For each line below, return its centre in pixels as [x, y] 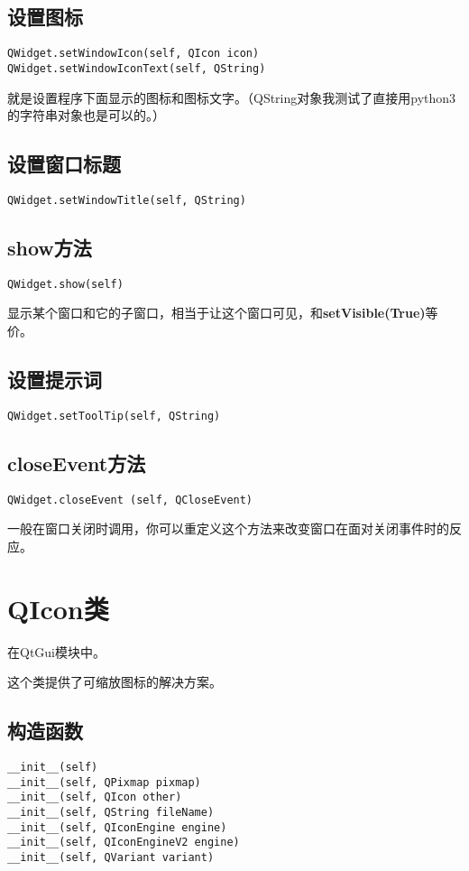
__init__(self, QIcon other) [95, 797]
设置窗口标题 [64, 164]
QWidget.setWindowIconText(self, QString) [137, 68]
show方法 [50, 247]
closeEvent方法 [77, 463]
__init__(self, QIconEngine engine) [117, 827]
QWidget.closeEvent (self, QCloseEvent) [130, 500]
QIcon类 [58, 608]
